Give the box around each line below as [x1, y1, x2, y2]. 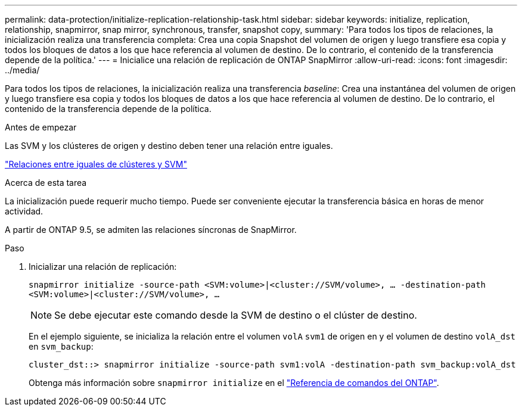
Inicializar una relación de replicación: [29, 261, 177, 272]
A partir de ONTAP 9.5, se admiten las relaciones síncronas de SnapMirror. [5, 225, 297, 235]
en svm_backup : [29, 341, 94, 351]
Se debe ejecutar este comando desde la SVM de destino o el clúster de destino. [54, 309, 417, 321]
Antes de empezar [5, 122, 77, 132]
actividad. [5, 206, 44, 216]
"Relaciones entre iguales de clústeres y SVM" [5, 159, 187, 169]
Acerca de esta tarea [5, 178, 87, 188]
